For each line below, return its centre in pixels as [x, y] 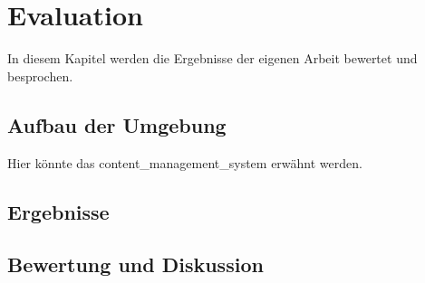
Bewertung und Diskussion [135, 264]
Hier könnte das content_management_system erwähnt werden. [185, 162]
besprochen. [40, 75]
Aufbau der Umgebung [117, 124]
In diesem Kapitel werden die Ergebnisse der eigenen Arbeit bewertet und [212, 58]
